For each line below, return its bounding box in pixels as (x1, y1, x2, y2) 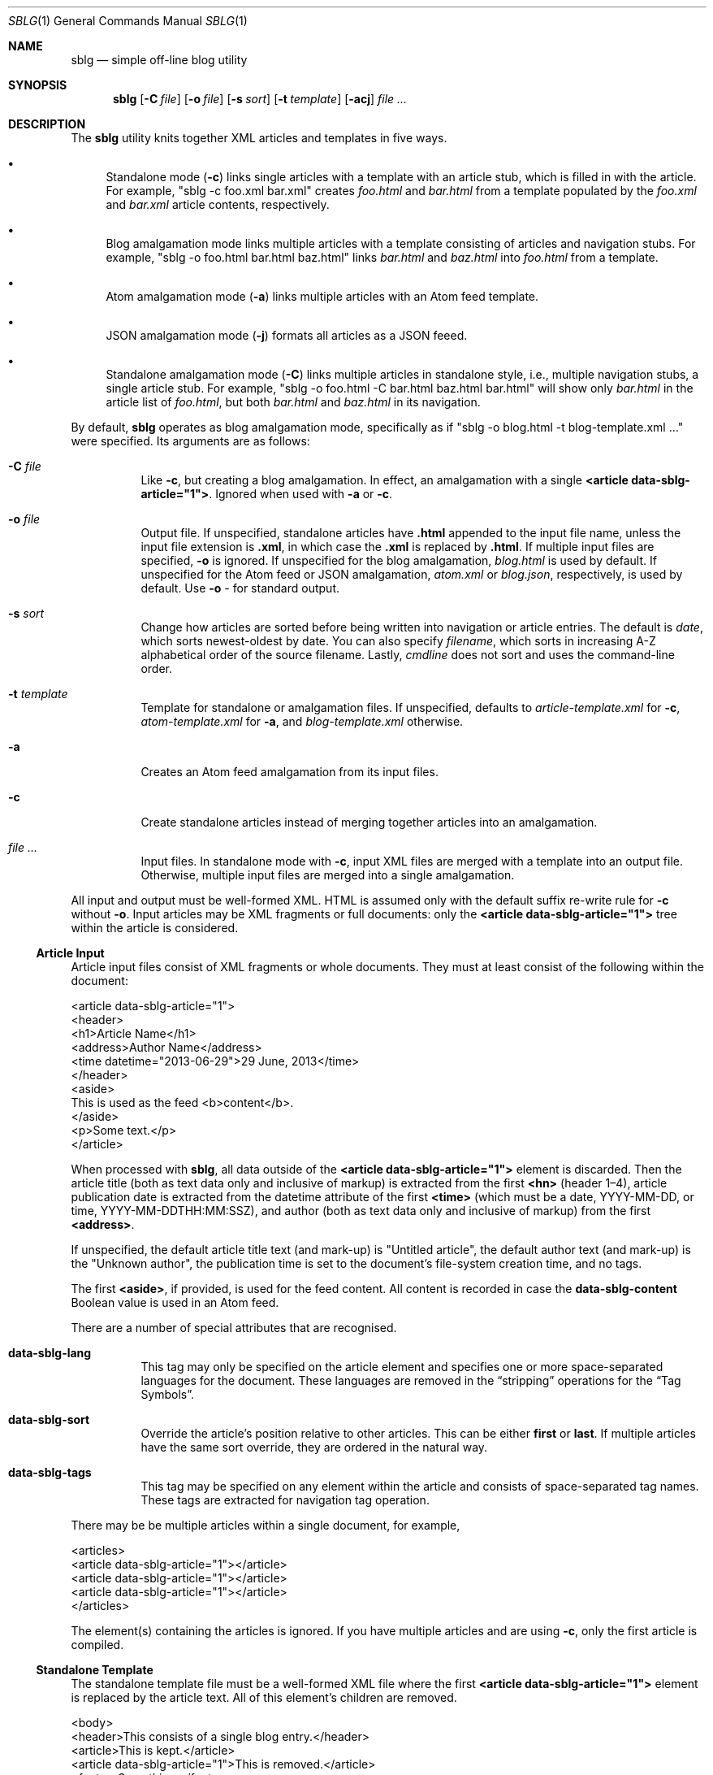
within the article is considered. (71, 921, 239, 935)
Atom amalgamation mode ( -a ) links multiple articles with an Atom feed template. (106, 289, 539, 303)
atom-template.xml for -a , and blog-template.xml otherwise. (140, 714, 464, 728)
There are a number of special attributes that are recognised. (71, 1321, 397, 1335)
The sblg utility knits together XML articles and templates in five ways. (71, 131, 447, 145)
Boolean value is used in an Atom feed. (71, 1295, 279, 1309)
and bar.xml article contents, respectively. (106, 197, 330, 211)
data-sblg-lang (8, 1346, 92, 1360)
